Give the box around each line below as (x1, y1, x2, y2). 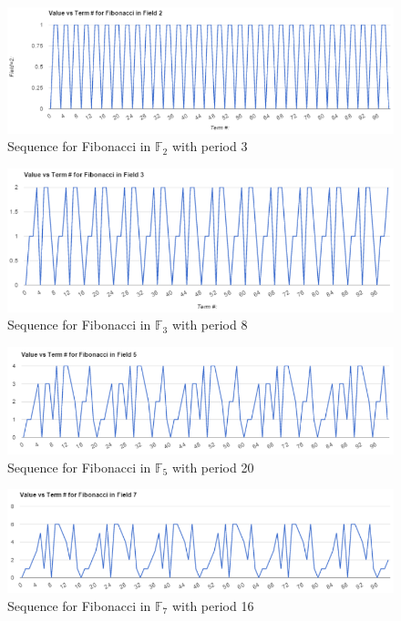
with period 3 (171, 137, 248, 156)
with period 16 (171, 596, 254, 615)
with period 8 (171, 315, 248, 334)
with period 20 (171, 457, 254, 476)
